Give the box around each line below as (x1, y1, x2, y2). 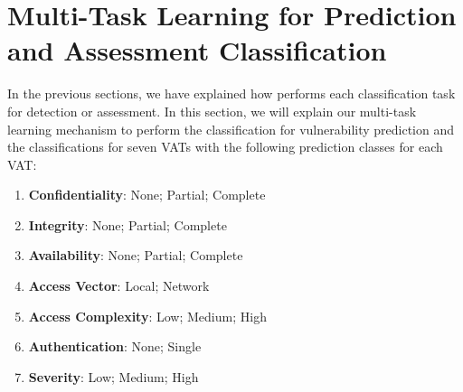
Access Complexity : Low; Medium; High (28, 306, 267, 325)
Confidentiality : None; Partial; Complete (28, 185, 266, 204)
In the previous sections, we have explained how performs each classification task (7, 84, 456, 103)
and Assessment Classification (7, 32, 387, 69)
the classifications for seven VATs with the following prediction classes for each (7, 137, 443, 156)
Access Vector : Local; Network (28, 276, 210, 295)
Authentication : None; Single (28, 337, 202, 356)
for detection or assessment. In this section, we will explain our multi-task (7, 101, 417, 120)
